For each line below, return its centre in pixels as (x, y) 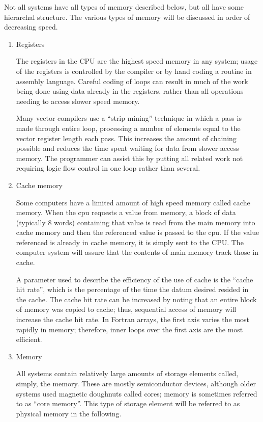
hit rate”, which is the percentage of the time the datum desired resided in (132, 289)
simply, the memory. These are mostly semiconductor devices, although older (136, 383)
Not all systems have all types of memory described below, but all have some (124, 7)
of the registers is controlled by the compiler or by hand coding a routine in (134, 71)
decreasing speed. (31, 27)
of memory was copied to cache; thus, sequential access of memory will (126, 309)
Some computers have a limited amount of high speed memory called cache (133, 202)
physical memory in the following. (69, 413)
